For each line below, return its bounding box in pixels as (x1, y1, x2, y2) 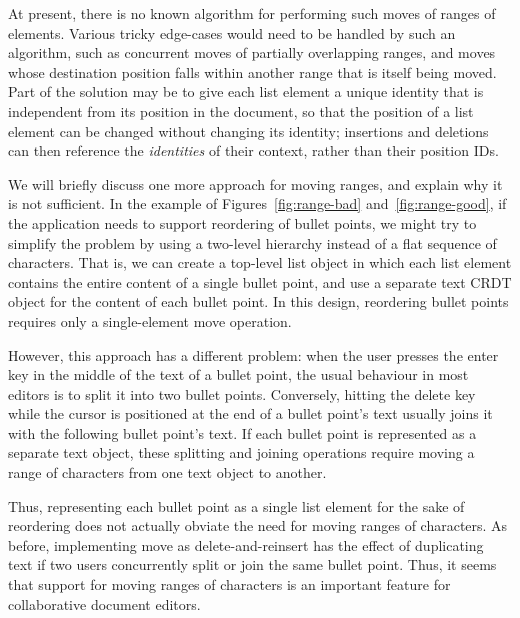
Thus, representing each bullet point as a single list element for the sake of (8, 495, 465, 516)
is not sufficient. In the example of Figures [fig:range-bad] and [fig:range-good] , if (8, 193, 507, 214)
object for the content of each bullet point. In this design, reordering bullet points (8, 291, 509, 312)
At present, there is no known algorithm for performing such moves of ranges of (8, 3, 496, 23)
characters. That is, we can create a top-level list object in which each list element (8, 252, 512, 273)
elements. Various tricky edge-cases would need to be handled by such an (8, 22, 456, 43)
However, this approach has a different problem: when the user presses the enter (8, 344, 499, 365)
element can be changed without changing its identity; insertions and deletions (8, 120, 489, 141)
